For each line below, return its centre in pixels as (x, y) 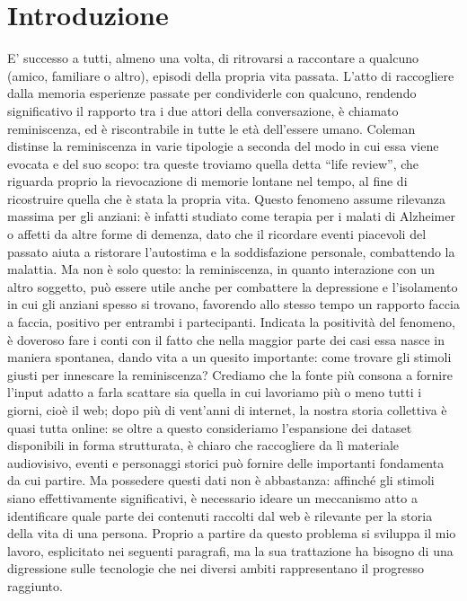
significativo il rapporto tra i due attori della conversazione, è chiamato (203, 110)
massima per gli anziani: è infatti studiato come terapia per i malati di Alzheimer (231, 216)
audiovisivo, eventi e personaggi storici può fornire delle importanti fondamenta (226, 462)
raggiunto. (35, 585)
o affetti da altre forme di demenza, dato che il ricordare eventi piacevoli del (217, 234)
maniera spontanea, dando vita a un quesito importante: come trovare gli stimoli (229, 357)
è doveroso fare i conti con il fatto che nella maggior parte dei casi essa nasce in (226, 339)
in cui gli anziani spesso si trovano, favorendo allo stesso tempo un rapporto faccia (233, 304)
